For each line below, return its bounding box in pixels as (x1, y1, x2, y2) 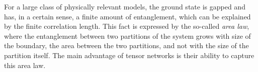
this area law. (4, 60, 46, 70)
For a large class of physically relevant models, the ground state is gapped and (4, 1, 245, 11)
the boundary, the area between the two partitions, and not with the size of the (4, 40, 249, 51)
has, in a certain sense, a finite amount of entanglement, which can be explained (4, 11, 251, 21)
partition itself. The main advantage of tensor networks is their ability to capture (4, 50, 254, 60)
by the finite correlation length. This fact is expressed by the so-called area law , (4, 21, 249, 31)
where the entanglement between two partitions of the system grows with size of (4, 30, 251, 41)
